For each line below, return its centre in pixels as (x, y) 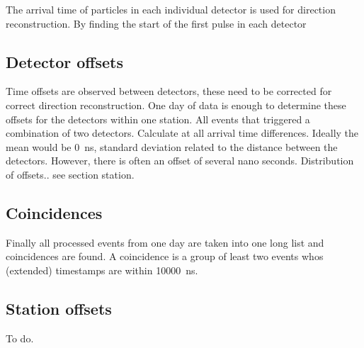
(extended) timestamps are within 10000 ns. (102, 270)
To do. (20, 338)
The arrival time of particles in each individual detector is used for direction (171, 9)
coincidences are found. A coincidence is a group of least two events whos (165, 256)
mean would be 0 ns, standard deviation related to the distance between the (172, 146)
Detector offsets (64, 61)
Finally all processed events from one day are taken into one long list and (165, 242)
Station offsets (59, 308)
